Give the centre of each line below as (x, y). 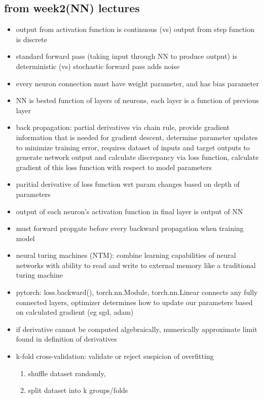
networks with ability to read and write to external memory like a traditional (136, 265)
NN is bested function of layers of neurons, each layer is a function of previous (137, 100)
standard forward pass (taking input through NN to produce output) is (126, 56)
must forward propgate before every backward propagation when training (130, 228)
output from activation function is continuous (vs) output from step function (135, 29)
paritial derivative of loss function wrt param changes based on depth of (128, 184)
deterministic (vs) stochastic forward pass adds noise (98, 66)
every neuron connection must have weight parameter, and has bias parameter (137, 83)
